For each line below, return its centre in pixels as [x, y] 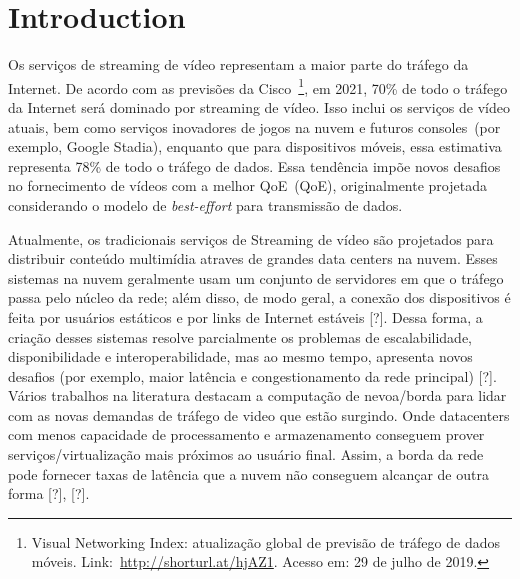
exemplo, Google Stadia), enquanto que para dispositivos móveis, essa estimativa [255, 146]
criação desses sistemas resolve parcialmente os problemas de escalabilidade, [240, 336]
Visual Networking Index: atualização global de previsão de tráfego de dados [265, 541]
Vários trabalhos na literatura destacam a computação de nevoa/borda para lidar [257, 395]
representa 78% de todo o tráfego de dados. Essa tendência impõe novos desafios [254, 165]
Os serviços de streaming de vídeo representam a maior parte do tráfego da [238, 64]
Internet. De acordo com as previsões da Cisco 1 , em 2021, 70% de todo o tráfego [258, 86]
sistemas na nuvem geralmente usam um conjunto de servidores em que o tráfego [256, 277]
